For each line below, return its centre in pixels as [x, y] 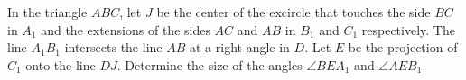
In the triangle [47, 12]
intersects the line [113, 47]
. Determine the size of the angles [210, 64]
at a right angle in [240, 47]
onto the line [61, 64]
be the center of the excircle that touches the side [294, 12]
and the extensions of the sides [126, 29]
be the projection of [403, 47]
